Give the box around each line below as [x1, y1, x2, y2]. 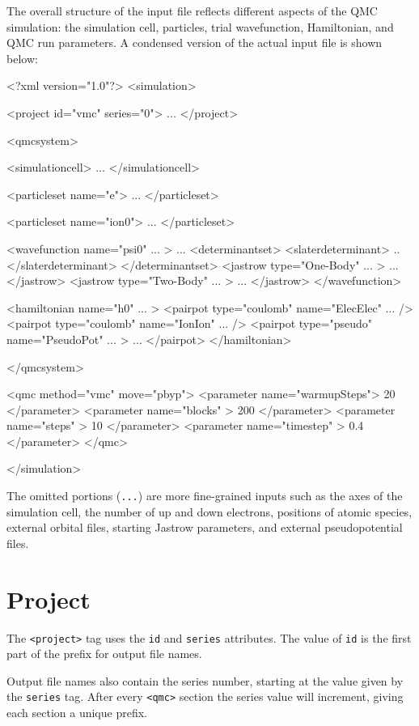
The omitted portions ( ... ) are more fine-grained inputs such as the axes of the [6, 487, 403, 504]
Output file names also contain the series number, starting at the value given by [6, 672, 404, 689]
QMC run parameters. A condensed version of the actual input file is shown [6, 34, 383, 51]
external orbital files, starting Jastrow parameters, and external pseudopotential [6, 519, 403, 536]
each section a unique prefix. [6, 704, 147, 721]
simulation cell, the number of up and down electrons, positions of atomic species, [6, 503, 413, 520]
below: [6, 49, 38, 66]
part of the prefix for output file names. [6, 645, 202, 662]
